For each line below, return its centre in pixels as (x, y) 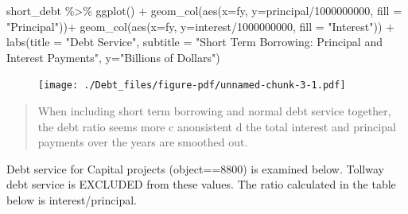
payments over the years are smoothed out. (143, 142)
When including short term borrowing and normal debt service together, (214, 111)
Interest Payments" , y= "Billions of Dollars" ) (113, 57)
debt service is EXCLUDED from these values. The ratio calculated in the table (201, 184)
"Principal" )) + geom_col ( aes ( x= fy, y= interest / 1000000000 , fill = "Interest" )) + (200, 26)
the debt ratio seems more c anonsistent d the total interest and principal (217, 126)
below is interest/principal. (72, 200)
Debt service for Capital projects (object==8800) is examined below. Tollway (195, 168)
